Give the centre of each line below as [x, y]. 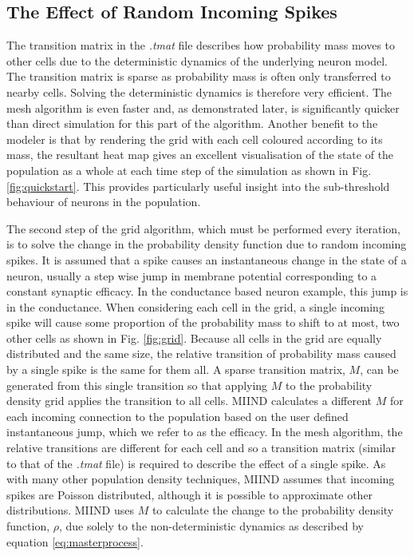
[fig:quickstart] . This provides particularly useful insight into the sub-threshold [198, 186]
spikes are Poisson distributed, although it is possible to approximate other [190, 494]
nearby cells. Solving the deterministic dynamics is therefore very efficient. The [199, 91]
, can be [379, 369]
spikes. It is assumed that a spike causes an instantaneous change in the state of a [207, 259]
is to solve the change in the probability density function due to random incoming [207, 244]
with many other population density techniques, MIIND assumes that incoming [201, 479]
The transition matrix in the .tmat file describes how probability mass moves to [201, 45]
